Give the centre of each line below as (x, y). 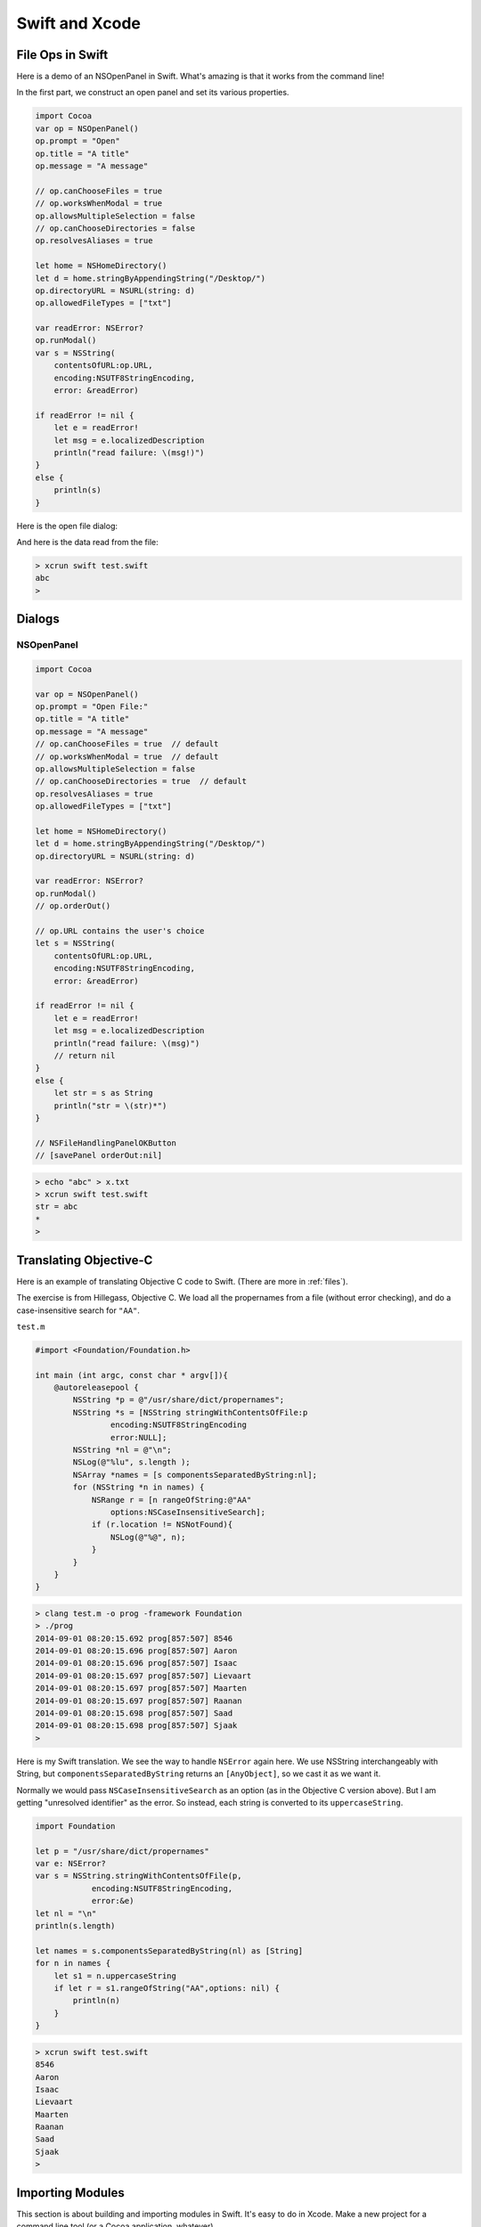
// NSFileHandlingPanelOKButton (106, 1143)
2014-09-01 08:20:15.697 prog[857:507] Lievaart (143, 1676)
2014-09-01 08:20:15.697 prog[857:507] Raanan (139, 1701)
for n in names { (73, 1963)
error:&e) (113, 1901)
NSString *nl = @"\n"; (122, 1450)
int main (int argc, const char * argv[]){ (132, 1375)
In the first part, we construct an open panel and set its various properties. (153, 93)
